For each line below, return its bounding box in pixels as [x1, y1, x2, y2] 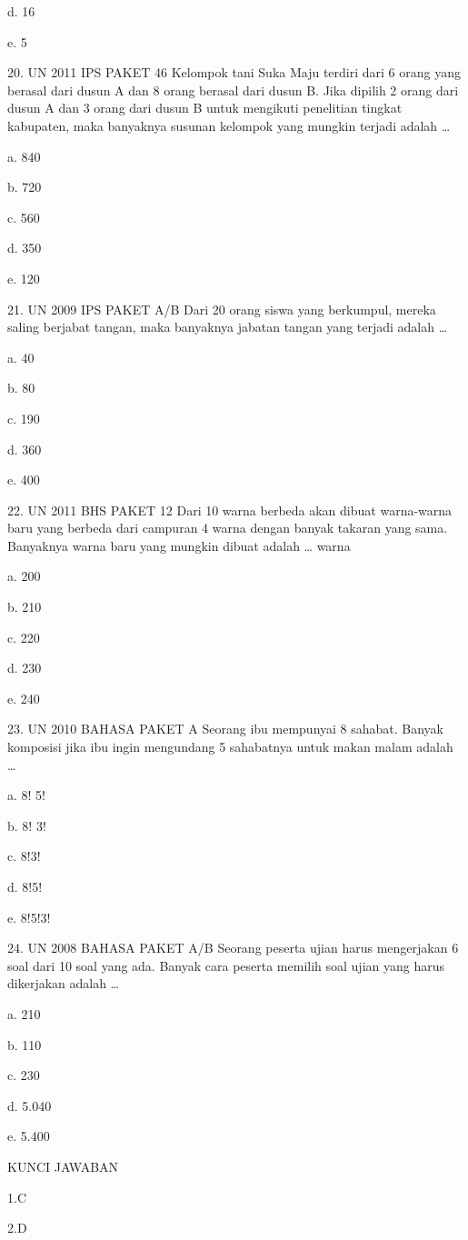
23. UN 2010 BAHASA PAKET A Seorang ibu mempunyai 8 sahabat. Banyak [7, 719, 444, 738]
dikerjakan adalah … [7, 974, 120, 993]
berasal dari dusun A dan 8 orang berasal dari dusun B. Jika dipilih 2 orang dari [7, 80, 459, 99]
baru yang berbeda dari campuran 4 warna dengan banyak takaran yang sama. [7, 518, 448, 537]
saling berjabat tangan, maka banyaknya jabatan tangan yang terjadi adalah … [7, 317, 448, 336]
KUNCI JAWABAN [7, 1156, 119, 1175]
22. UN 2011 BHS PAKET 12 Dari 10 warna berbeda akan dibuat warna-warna [7, 500, 453, 519]
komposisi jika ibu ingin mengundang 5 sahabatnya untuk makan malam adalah [7, 737, 453, 756]
